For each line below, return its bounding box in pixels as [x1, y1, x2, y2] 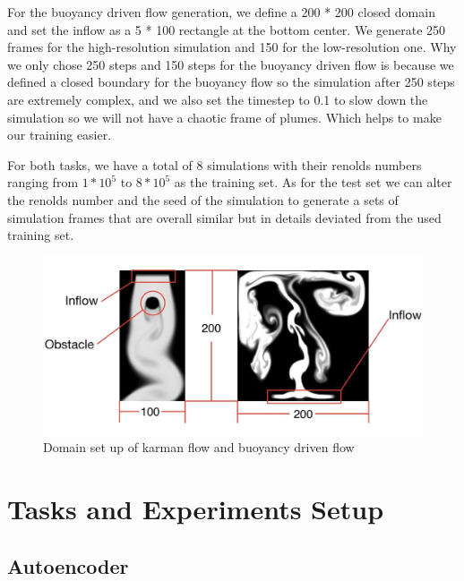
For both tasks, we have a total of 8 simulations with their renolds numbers [7, 155, 422, 174]
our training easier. [7, 125, 112, 144]
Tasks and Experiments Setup [7, 491, 384, 527]
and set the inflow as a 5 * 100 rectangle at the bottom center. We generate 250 [7, 20, 446, 38]
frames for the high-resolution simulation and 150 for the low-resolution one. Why [7, 38, 457, 56]
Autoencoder [7, 551, 129, 579]
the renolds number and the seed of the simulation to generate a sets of [7, 190, 399, 209]
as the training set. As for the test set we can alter [174, 173, 452, 192]
